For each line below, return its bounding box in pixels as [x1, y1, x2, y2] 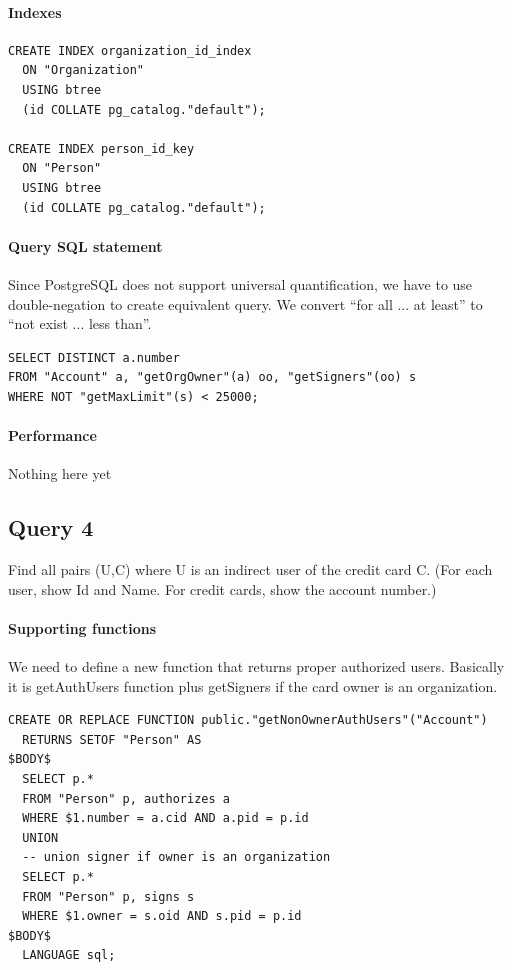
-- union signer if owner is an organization [22, 850, 331, 865]
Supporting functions [8, 617, 157, 638]
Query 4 [8, 512, 94, 543]
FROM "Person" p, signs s [22, 889, 195, 904]
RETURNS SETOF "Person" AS [22, 732, 202, 747]
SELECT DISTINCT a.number [8, 350, 180, 365]
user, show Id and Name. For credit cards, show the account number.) [8, 578, 437, 599]
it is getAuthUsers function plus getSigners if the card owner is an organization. [8, 675, 498, 696]
